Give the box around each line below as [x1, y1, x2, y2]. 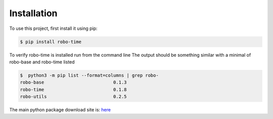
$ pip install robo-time [20, 38, 82, 45]
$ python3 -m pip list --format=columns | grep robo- [20, 72, 159, 78]
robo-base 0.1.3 [20, 80, 127, 86]
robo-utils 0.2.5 [20, 94, 127, 100]
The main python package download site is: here [9, 107, 111, 113]
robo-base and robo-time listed [9, 59, 75, 65]
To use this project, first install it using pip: [9, 25, 98, 31]
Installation [9, 8, 58, 19]
